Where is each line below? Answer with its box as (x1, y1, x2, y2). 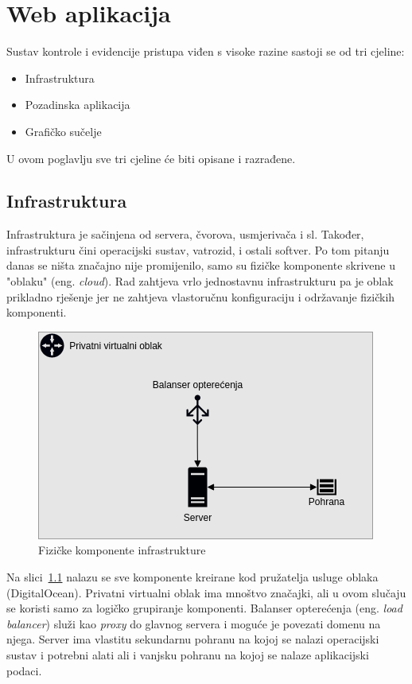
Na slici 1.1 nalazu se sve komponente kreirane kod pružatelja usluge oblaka (6, 569, 379, 585)
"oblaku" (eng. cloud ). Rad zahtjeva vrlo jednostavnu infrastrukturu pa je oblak (6, 273, 394, 290)
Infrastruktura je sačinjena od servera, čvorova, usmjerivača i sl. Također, (6, 226, 364, 243)
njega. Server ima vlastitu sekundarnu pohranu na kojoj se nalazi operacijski (6, 631, 379, 647)
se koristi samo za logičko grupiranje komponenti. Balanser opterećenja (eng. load (6, 600, 402, 616)
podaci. (6, 662, 42, 678)
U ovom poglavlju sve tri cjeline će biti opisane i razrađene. (6, 150, 296, 166)
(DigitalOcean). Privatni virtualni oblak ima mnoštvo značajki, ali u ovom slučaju (6, 584, 406, 600)
